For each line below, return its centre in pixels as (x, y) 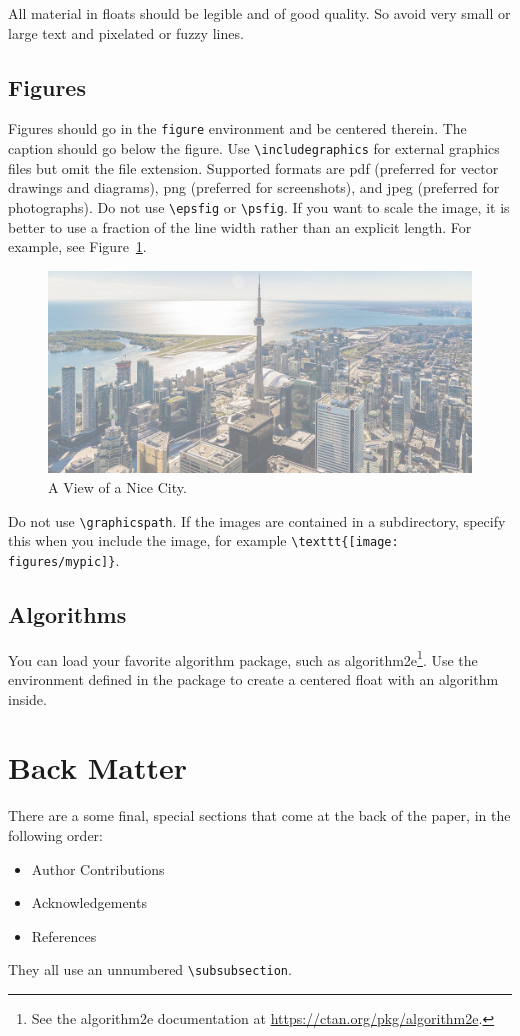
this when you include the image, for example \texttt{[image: (203, 540)
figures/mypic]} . (64, 559)
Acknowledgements (89, 902)
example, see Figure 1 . (77, 246)
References (64, 935)
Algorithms (67, 613)
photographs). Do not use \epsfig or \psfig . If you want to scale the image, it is (259, 206)
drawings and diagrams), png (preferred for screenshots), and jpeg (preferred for (254, 187)
